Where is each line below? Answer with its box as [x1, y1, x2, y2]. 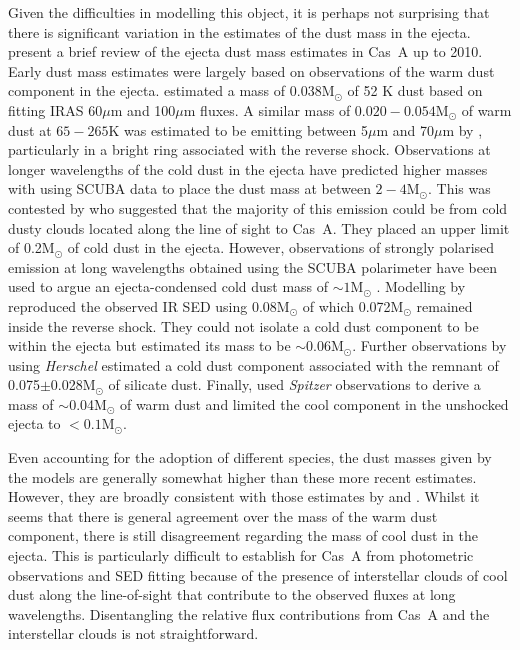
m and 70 [376, 119, 434, 140]
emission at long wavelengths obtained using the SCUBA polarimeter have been [8, 256, 498, 277]
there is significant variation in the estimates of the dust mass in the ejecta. [8, 21, 471, 42]
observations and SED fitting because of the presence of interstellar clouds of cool [8, 564, 508, 585]
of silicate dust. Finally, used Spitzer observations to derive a [108, 374, 481, 395]
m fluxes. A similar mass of [183, 99, 351, 120]
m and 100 [110, 99, 176, 120]
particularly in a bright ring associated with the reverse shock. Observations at [8, 139, 491, 160]
